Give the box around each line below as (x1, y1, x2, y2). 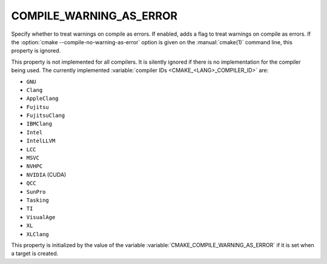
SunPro (26, 188, 46, 195)
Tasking (26, 197, 50, 203)
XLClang (26, 231, 50, 237)
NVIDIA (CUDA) (26, 171, 67, 178)
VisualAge (26, 214, 56, 220)
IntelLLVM (26, 137, 56, 145)
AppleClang (26, 95, 59, 102)
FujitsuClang (26, 112, 65, 119)
